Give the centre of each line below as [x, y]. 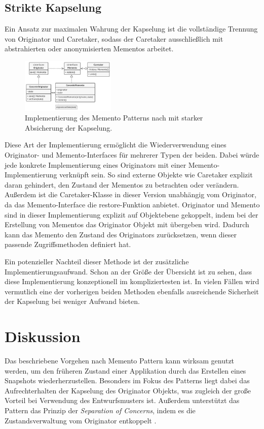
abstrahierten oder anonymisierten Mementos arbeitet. [89, 49]
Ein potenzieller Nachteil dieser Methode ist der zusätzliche [97, 261]
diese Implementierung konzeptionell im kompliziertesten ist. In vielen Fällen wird [132, 281]
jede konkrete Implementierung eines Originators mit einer [96, 164]
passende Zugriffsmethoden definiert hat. [68, 244]
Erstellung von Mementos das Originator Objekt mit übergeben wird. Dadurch [127, 224]
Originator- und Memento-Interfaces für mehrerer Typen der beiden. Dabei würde [132, 155]
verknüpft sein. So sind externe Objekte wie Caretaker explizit [156, 175]
